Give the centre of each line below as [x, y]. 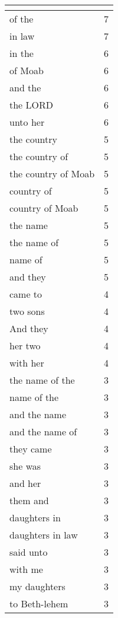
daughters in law [44, 535]
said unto [29, 552]
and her [25, 483]
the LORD [32, 105]
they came [31, 449]
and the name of [43, 431]
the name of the [42, 380]
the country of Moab [52, 173]
